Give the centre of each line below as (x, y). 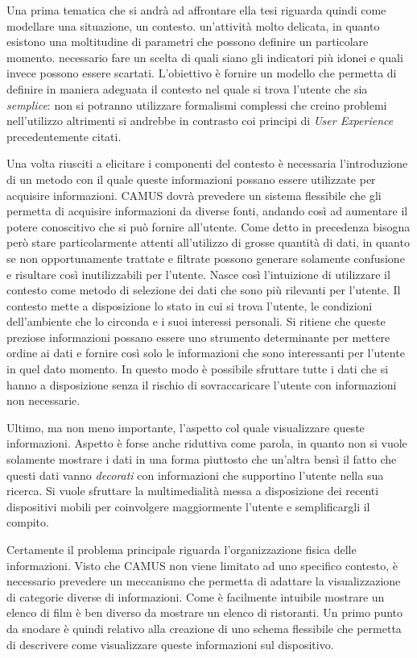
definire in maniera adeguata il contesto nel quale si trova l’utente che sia (187, 88)
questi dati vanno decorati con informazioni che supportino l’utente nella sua (195, 475)
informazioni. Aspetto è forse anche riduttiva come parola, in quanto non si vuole (207, 443)
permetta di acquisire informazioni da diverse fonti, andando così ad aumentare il (207, 211)
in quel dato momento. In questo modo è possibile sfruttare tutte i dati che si (198, 369)
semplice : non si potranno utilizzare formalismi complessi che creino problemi (197, 104)
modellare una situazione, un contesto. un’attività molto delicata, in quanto (193, 25)
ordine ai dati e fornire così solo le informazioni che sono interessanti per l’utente (206, 353)
